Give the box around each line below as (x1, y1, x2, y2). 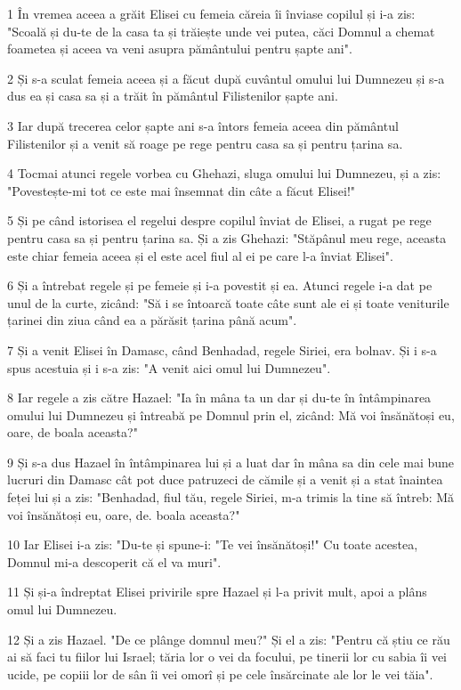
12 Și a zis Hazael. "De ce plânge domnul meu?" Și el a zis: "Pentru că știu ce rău (7, 629, 450, 648)
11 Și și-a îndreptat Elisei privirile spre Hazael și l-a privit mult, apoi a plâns (7, 582, 427, 601)
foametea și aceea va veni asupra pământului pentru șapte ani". (7, 39, 352, 58)
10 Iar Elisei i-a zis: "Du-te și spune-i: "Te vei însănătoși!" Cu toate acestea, (7, 535, 418, 554)
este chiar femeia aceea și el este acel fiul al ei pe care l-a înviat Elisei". (7, 246, 393, 264)
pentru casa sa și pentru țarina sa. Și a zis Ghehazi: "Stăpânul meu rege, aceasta (7, 228, 447, 247)
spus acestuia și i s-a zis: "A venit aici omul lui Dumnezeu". (7, 358, 331, 377)
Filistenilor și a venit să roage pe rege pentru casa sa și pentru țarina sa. (7, 134, 403, 152)
